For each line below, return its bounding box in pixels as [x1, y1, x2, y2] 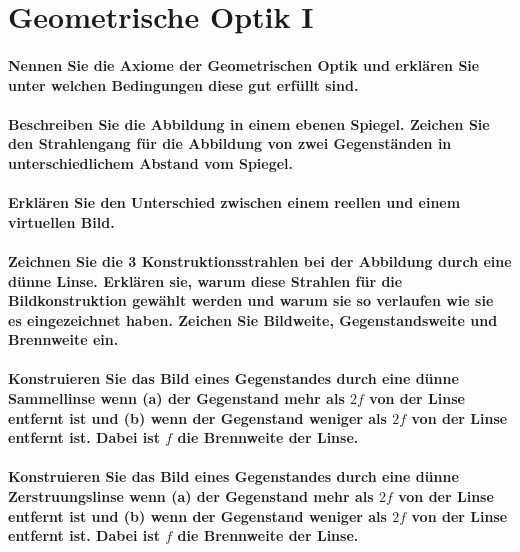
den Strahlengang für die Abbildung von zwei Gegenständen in [8, 133, 452, 154]
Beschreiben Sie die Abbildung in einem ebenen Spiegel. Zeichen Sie [8, 113, 490, 134]
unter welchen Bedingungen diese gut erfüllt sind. [8, 74, 359, 95]
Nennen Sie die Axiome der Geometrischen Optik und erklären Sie [8, 54, 480, 75]
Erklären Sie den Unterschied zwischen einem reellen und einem [8, 192, 461, 213]
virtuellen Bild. [8, 211, 115, 232]
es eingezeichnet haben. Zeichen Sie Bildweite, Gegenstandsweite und [8, 309, 498, 330]
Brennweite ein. [8, 329, 119, 350]
